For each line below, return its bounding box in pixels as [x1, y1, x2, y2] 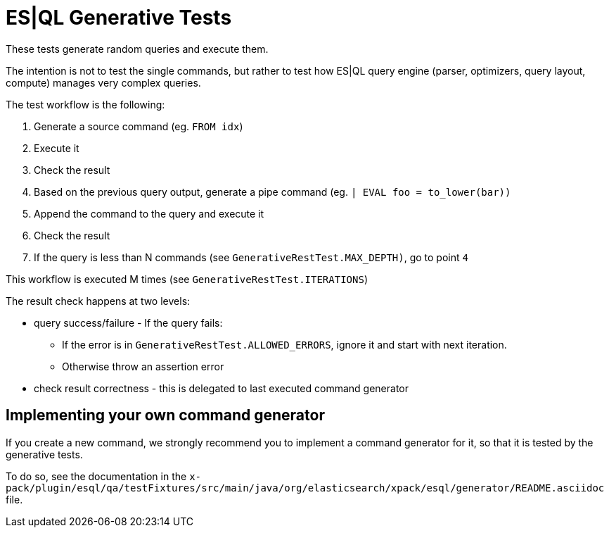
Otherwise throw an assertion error [62, 360, 224, 372]
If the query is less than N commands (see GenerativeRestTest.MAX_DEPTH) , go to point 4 [34, 251, 468, 263]
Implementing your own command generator [6, 406, 325, 425]
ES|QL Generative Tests [6, 6, 232, 30]
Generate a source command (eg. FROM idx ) [34, 120, 243, 132]
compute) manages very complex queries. [6, 76, 201, 89]
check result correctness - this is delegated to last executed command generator [34, 382, 409, 394]
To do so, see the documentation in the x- [6, 470, 201, 482]
